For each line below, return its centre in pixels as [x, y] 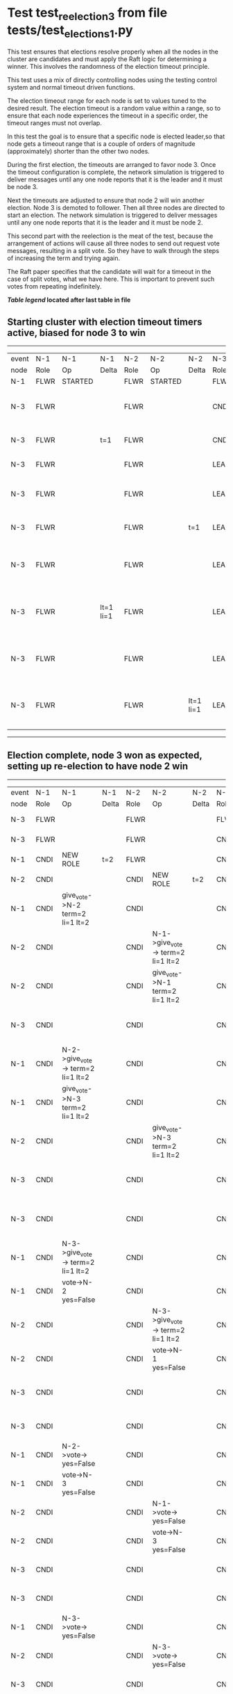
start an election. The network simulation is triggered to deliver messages [112, 215]
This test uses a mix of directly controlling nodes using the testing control [112, 80]
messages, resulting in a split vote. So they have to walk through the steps [113, 251]
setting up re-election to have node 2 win [98, 766]
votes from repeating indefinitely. [54, 287]
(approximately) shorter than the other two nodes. [79, 152]
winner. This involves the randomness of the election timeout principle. [109, 67]
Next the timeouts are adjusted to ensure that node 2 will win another [106, 200]
